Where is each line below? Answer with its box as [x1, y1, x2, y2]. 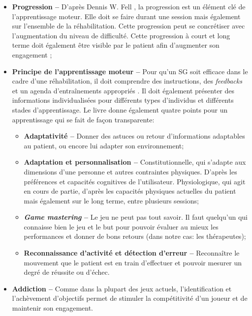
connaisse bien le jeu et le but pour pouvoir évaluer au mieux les [24, 221, 219, 231]
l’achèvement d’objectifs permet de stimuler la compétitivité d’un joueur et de [12, 293, 248, 303]
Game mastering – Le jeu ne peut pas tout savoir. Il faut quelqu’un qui [24, 212, 248, 222]
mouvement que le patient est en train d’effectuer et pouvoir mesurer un [24, 257, 242, 267]
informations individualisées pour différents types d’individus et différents [12, 95, 234, 105]
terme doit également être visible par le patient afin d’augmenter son [12, 40, 220, 50]
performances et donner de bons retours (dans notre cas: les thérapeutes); [24, 231, 246, 241]
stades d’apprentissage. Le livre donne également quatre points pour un [12, 104, 228, 115]
